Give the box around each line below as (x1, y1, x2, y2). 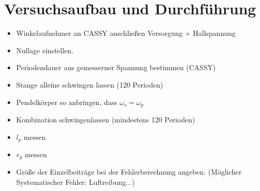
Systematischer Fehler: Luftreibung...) (16, 177, 135, 187)
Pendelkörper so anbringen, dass (16, 96, 117, 107)
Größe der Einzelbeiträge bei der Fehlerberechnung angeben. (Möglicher (16, 166, 242, 177)
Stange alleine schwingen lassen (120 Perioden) (16, 79, 163, 90)
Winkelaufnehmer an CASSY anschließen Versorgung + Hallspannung (16, 28, 236, 38)
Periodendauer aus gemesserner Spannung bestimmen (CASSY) (16, 62, 216, 73)
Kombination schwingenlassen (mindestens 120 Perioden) (16, 114, 195, 124)
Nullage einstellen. (16, 45, 74, 55)
